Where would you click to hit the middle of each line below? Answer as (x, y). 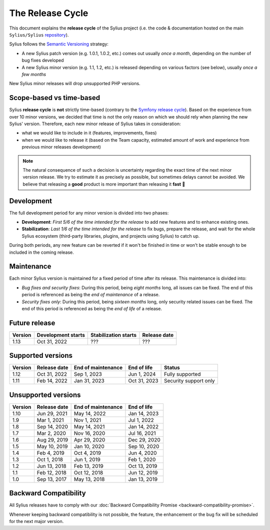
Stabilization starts (114, 335)
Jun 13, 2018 (52, 466)
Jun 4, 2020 (142, 453)
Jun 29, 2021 (52, 413)
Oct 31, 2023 (143, 381)
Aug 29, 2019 (52, 439)
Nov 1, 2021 (87, 420)
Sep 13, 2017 (52, 479)
